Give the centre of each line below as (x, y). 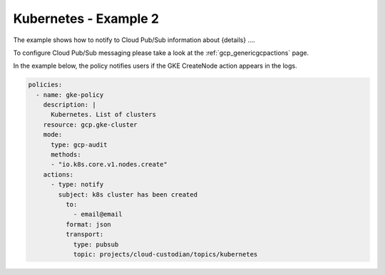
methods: (66, 155)
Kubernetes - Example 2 (86, 19)
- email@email (98, 214)
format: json (88, 224)
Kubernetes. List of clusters (104, 115)
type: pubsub (96, 244)
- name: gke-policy (70, 95)
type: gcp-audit (79, 145)
